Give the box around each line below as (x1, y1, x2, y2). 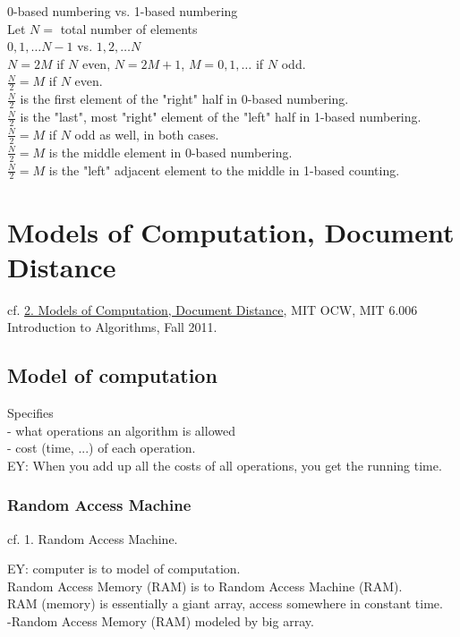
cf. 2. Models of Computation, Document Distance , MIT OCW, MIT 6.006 (7, 300, 418, 318)
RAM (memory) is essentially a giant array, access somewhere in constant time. (7, 594, 443, 613)
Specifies (7, 403, 54, 422)
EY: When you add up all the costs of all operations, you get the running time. (7, 455, 442, 474)
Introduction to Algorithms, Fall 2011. (7, 318, 217, 336)
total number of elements (60, 19, 198, 38)
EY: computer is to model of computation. (7, 559, 241, 578)
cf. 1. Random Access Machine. (7, 529, 178, 548)
